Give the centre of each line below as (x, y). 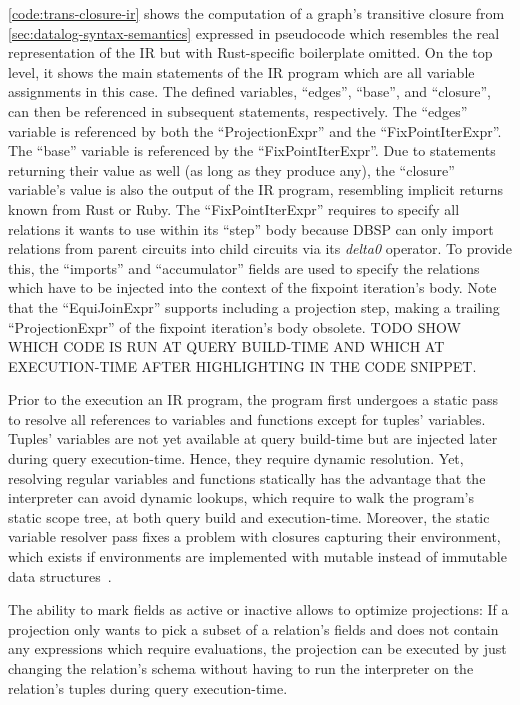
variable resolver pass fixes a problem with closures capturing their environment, (254, 536)
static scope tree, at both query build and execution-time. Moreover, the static (249, 516)
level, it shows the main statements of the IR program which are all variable (241, 71)
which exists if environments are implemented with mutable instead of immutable (257, 556)
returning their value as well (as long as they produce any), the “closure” (231, 169)
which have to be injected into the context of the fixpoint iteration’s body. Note (252, 287)
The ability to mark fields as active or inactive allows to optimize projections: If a (258, 609)
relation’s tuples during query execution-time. (148, 687)
